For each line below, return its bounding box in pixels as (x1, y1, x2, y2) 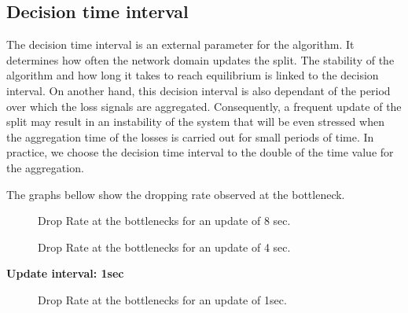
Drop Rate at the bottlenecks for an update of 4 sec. (38, 238, 291, 255)
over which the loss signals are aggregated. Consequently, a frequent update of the (6, 98, 402, 114)
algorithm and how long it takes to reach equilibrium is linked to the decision (6, 67, 379, 83)
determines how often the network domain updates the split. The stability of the (6, 51, 395, 68)
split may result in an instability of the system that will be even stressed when (6, 113, 384, 130)
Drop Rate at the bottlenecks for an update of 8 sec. (38, 212, 291, 229)
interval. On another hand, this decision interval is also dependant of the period (6, 82, 391, 98)
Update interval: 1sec (6, 265, 124, 282)
